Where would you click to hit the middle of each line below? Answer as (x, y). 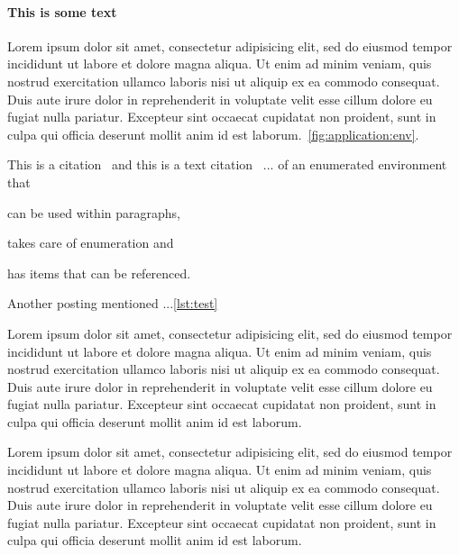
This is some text (62, 11)
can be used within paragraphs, (94, 212)
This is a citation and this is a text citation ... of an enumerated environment (227, 164)
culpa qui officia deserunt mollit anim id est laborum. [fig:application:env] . (213, 134)
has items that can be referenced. (99, 273)
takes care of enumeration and (91, 243)
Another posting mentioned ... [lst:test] (113, 303)
